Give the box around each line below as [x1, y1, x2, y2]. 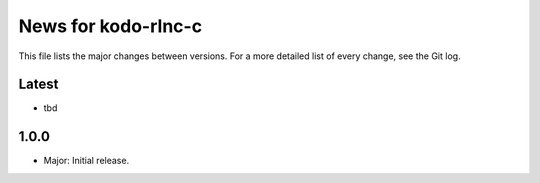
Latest [18, 76, 59, 93]
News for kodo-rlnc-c [18, 15, 203, 37]
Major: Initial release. [43, 155, 130, 167]
